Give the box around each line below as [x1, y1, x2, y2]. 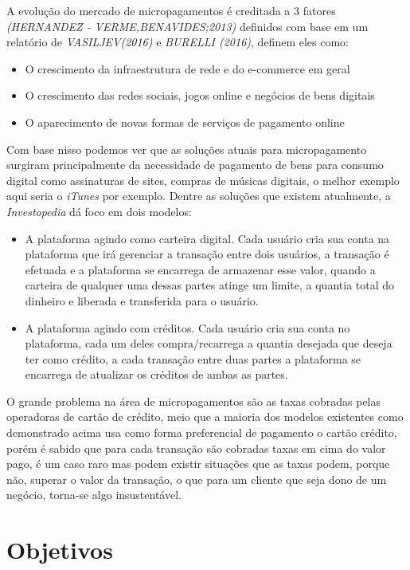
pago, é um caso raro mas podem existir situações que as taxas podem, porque [6, 455, 390, 472]
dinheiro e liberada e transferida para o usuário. [25, 292, 259, 309]
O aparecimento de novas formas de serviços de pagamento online [25, 113, 345, 130]
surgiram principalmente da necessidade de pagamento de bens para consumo [6, 156, 384, 173]
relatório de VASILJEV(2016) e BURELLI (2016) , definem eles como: [6, 33, 349, 50]
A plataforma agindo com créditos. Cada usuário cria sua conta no [25, 319, 350, 336]
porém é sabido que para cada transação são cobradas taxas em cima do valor [6, 439, 386, 456]
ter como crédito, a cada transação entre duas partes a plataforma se [25, 350, 361, 367]
